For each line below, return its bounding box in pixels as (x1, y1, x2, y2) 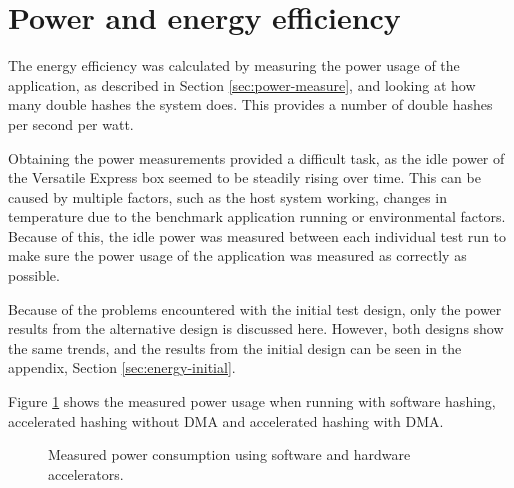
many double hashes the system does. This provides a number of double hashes (8, 94, 493, 115)
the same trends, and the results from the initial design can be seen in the (8, 337, 462, 358)
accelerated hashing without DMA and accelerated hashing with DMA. (8, 410, 444, 431)
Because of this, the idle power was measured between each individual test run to (8, 225, 507, 246)
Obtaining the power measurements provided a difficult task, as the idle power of (8, 147, 505, 168)
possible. (8, 265, 60, 286)
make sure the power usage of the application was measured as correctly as (8, 245, 467, 266)
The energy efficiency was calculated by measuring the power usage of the (8, 55, 460, 76)
